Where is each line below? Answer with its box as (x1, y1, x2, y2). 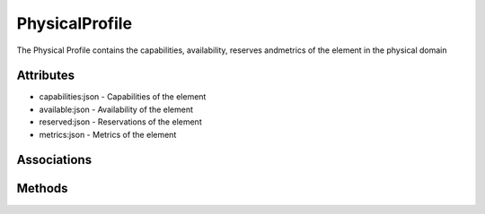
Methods (16, 181, 68, 196)
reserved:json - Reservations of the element (39, 116, 202, 127)
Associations (16, 152, 93, 167)
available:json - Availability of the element (39, 104, 193, 115)
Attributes (16, 68, 75, 83)
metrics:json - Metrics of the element (39, 129, 177, 140)
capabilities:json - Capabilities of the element (39, 91, 207, 102)
